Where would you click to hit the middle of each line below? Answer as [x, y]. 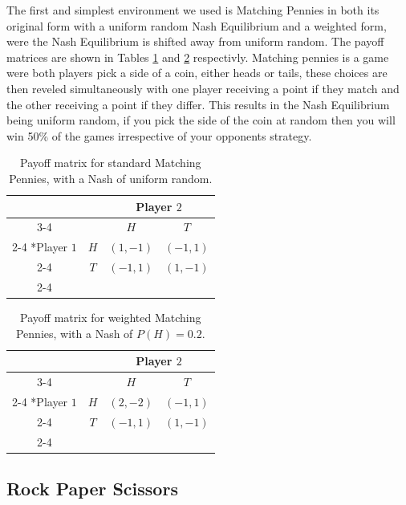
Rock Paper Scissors [92, 489]
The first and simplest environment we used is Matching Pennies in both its [193, 10]
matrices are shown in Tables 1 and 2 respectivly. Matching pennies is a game [198, 57]
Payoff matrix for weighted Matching [111, 317]
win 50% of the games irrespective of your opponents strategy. [159, 135]
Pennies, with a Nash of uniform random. [111, 178]
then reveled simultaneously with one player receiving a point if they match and [203, 88]
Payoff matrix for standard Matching [111, 163]
